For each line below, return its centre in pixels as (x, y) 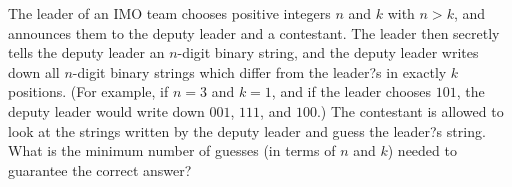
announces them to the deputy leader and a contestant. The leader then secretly (254, 32)
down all (34, 71)
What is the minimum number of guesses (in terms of (172, 150)
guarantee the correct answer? (100, 169)
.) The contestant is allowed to (410, 110)
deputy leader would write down (106, 110)
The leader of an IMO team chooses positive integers (169, 13)
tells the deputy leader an (86, 52)
